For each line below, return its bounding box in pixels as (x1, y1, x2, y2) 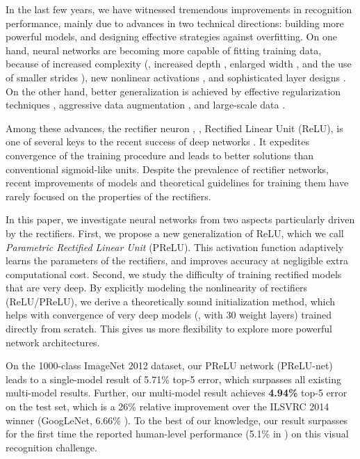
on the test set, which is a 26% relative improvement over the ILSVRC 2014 (6, 399, 329, 414)
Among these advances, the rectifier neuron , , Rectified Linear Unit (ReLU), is (6, 120, 343, 135)
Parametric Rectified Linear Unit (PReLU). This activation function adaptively (6, 239, 344, 254)
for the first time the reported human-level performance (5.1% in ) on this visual (6, 426, 349, 441)
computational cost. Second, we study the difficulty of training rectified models (6, 266, 342, 281)
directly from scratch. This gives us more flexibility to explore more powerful (6, 321, 332, 336)
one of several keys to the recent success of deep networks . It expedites (6, 134, 309, 149)
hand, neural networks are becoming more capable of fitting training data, (6, 42, 322, 57)
